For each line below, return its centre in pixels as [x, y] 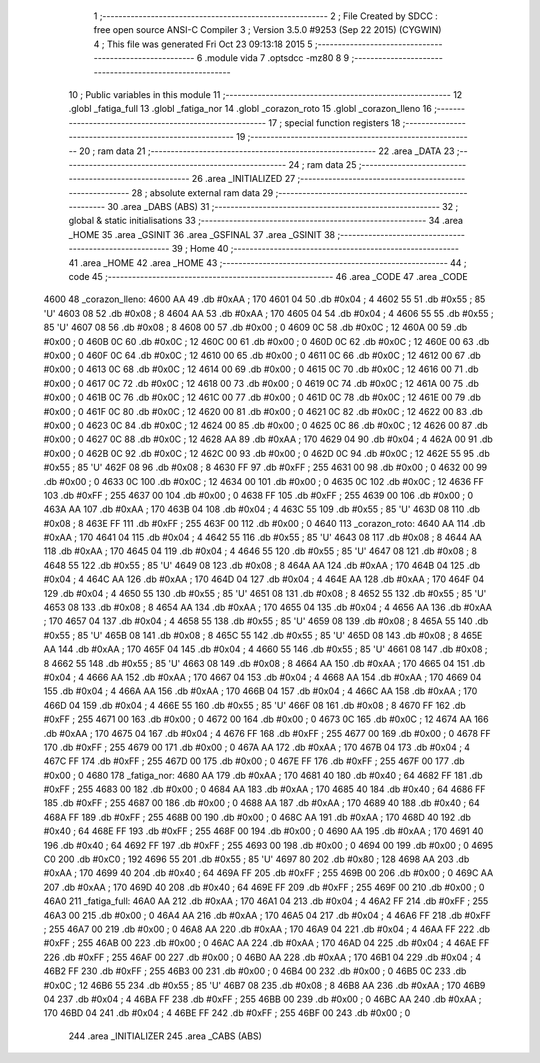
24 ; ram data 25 [322, 164]
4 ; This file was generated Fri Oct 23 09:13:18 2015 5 [203, 44]
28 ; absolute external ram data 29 [202, 192]
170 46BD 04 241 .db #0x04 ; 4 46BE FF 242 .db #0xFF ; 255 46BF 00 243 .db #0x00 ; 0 [227, 1013]
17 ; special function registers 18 [334, 122]
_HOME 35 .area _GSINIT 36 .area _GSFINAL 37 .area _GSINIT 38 [201, 234]
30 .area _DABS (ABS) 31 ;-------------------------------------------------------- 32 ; [282, 207]
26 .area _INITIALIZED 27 [243, 179]
